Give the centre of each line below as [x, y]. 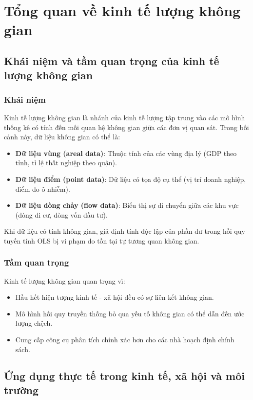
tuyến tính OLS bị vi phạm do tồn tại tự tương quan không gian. [102, 240]
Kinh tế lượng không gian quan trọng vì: [65, 280]
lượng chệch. [34, 323]
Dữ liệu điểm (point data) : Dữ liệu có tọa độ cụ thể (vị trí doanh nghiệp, [131, 179]
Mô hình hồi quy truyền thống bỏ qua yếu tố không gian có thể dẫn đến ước [130, 313]
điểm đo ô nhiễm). [43, 189]
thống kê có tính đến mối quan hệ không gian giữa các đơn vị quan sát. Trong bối [126, 127]
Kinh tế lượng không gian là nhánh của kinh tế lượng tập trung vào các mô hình [125, 117]
